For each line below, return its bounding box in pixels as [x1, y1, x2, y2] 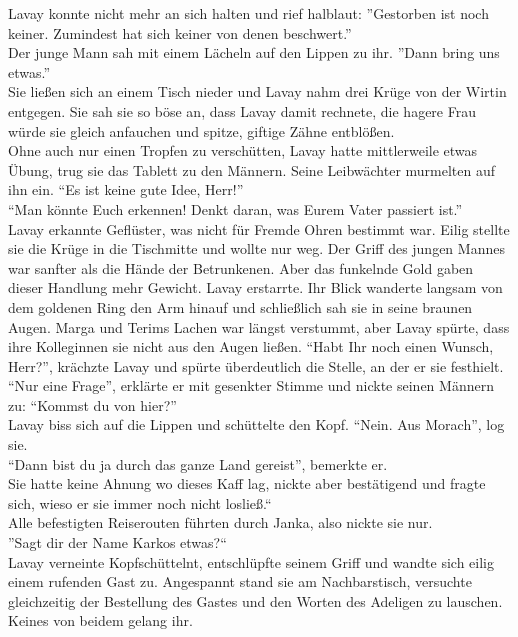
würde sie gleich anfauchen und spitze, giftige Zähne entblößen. [8, 120, 395, 141]
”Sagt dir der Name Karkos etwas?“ [8, 532, 227, 553]
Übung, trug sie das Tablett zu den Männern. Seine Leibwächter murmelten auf [8, 159, 496, 180]
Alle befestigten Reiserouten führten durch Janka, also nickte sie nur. [8, 512, 433, 533]
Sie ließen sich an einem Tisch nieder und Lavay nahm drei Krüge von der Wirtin [8, 81, 507, 102]
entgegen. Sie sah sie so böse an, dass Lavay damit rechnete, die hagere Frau [8, 100, 476, 121]
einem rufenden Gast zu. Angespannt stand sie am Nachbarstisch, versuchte [8, 571, 472, 592]
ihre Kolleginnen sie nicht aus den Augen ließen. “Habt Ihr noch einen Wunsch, [8, 336, 494, 357]
